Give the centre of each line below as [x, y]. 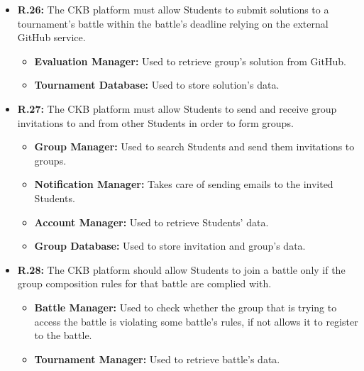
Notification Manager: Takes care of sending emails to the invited [184, 184]
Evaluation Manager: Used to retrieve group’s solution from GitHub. [190, 61]
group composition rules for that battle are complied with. [144, 283]
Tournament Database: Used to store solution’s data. [157, 85]
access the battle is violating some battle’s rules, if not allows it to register [196, 321]
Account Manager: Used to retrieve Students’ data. [151, 222]
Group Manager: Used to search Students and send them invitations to [194, 146]
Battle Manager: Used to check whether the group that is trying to [186, 307]
